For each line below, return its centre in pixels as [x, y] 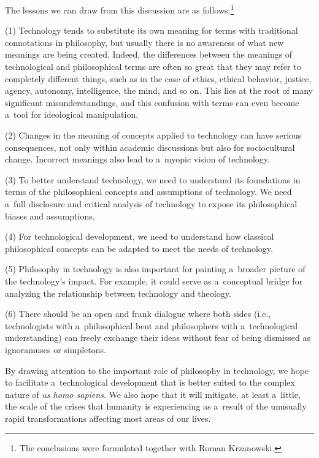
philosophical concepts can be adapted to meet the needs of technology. [139, 248]
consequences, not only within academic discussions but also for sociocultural [150, 147]
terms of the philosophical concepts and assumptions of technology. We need [148, 192]
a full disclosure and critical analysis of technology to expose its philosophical [151, 203]
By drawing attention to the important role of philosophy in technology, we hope [157, 370]
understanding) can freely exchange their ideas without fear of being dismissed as [158, 338]
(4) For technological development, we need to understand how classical [140, 236]
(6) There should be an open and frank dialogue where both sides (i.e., [138, 314]
